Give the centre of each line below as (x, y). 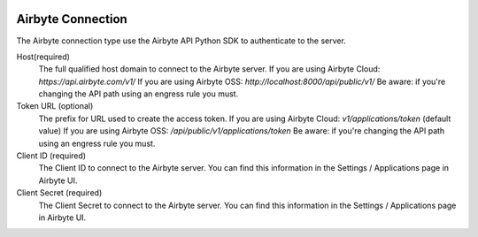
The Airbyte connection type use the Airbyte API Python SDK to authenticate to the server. (181, 41)
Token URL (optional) (55, 106)
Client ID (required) (51, 156)
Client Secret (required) (59, 193)
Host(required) (43, 57)
